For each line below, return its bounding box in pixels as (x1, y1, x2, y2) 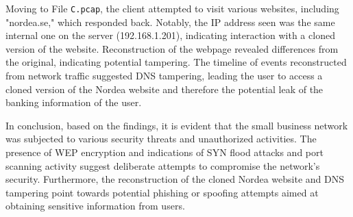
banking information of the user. (5, 95, 142, 110)
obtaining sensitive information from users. (5, 199, 185, 213)
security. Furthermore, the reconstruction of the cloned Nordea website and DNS (5, 172, 345, 186)
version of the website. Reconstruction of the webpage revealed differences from (5, 41, 339, 55)
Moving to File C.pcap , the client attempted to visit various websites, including (5, 1, 339, 15)
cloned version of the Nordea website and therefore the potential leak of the (5, 81, 324, 96)
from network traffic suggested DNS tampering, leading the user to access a (5, 68, 323, 83)
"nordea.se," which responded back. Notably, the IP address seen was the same (5, 14, 335, 29)
